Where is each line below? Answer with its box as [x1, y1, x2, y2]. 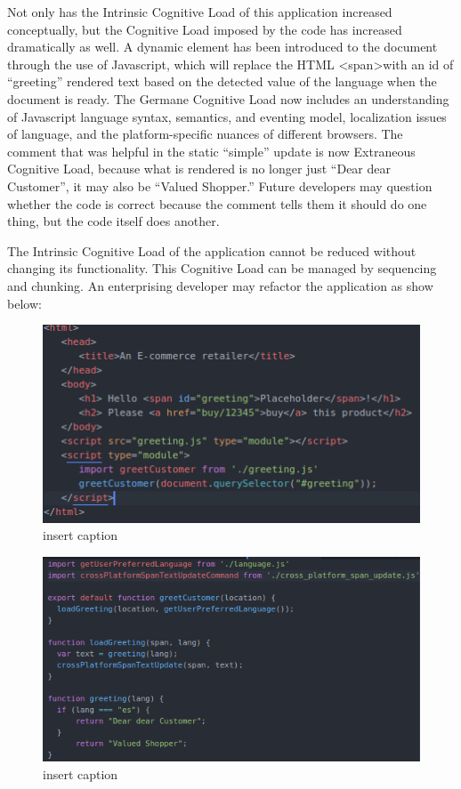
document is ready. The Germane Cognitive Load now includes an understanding [7, 89, 449, 108]
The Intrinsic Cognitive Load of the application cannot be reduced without [7, 241, 417, 260]
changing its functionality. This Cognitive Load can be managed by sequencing [7, 259, 437, 278]
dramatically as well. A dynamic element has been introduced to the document [7, 37, 438, 56]
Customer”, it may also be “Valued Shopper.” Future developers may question [7, 176, 433, 195]
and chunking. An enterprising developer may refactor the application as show [7, 276, 433, 294]
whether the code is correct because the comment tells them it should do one [7, 194, 427, 213]
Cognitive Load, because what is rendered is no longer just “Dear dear [7, 159, 391, 178]
